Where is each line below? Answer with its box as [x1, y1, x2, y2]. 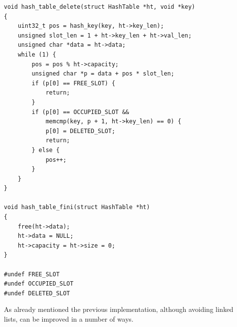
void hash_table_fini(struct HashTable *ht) [4, 204, 150, 211]
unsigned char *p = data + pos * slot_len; [32, 70, 174, 77]
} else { [32, 146, 60, 154]
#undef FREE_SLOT [4, 270, 60, 278]
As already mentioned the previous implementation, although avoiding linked [4, 304, 234, 314]
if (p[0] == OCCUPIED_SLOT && [32, 108, 129, 115]
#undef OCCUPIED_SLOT [4, 280, 74, 288]
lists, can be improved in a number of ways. [4, 314, 134, 324]
